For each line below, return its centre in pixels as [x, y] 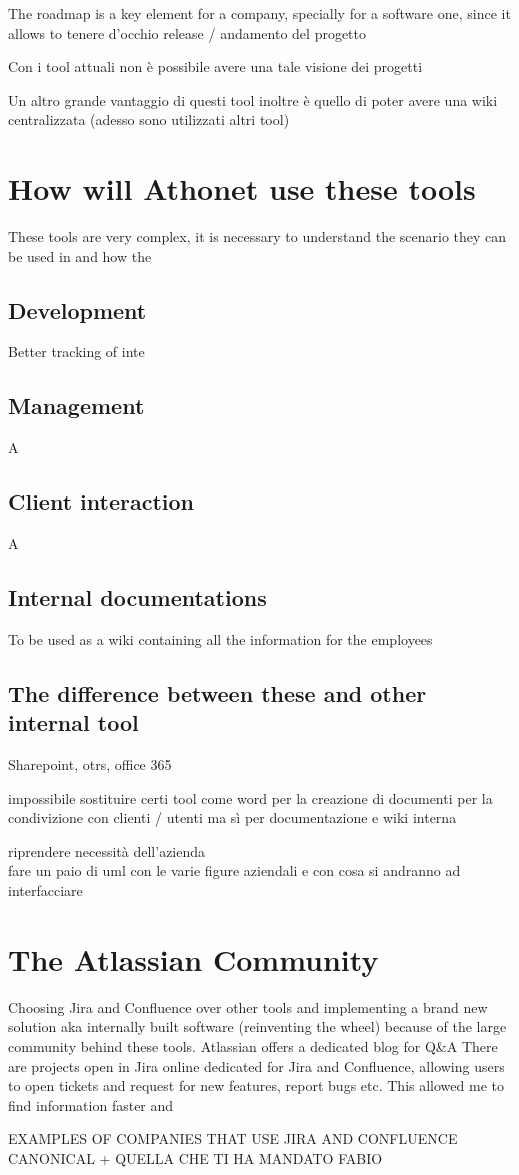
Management [76, 405]
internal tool [73, 722]
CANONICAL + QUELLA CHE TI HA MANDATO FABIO [195, 1157]
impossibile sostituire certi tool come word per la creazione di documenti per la [250, 797]
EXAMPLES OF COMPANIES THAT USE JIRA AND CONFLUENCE [233, 1138]
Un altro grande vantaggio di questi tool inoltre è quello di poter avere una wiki [253, 99]
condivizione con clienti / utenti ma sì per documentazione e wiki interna [232, 817]
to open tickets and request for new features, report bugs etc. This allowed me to [256, 1085]
